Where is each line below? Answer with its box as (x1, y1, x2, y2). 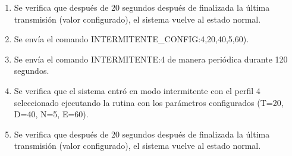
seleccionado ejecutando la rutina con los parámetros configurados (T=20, (14, 96, 284, 108)
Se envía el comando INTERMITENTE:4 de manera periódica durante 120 (14, 52, 288, 65)
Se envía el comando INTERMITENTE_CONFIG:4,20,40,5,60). (14, 33, 249, 45)
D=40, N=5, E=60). (14, 108, 89, 120)
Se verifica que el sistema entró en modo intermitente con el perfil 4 (14, 84, 260, 96)
